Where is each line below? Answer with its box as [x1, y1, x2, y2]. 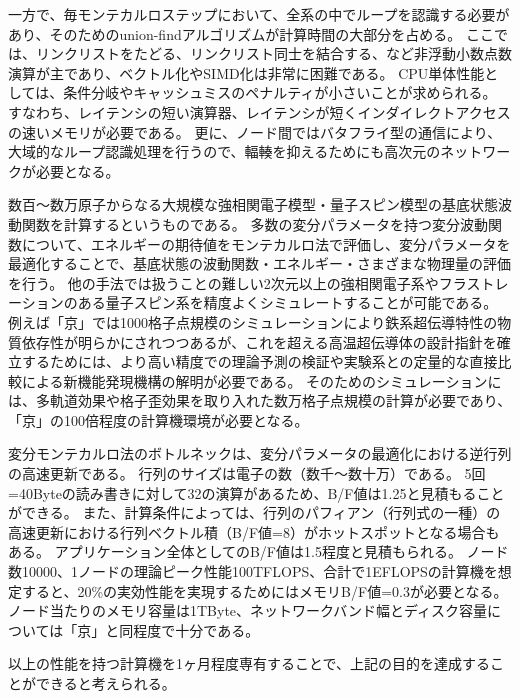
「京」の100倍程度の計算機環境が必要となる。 [8, 409, 309, 430]
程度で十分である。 [133, 619, 260, 640]
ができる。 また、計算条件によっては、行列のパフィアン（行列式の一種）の [8, 502, 501, 523]
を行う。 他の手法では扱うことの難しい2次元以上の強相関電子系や [8, 272, 439, 293]
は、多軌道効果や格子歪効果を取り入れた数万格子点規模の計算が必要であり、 [8, 390, 512, 411]
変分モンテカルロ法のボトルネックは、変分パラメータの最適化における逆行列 [8, 443, 512, 464]
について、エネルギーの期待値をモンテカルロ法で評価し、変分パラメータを [21, 233, 511, 254]
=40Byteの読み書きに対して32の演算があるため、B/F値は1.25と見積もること [8, 482, 505, 503]
